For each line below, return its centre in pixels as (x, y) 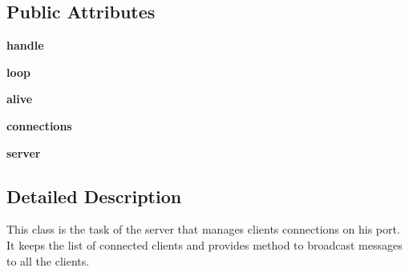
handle (25, 45)
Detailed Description (94, 196)
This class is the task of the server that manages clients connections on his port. (203, 229)
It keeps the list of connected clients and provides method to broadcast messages (204, 244)
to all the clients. (48, 260)
